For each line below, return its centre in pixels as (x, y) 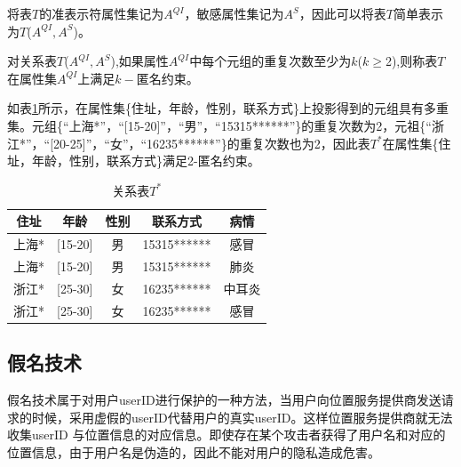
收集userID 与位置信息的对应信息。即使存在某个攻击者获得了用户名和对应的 (227, 435)
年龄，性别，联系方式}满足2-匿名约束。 (146, 161)
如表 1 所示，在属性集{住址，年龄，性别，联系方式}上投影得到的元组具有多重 (228, 108)
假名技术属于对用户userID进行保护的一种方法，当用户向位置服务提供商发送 (224, 400)
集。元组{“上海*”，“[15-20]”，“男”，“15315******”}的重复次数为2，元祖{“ (219, 125)
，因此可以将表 (342, 13)
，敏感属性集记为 (234, 13)
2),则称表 (411, 61)
